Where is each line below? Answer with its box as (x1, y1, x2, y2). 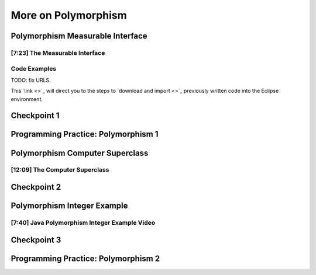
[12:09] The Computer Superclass (11, 166, 109, 174)
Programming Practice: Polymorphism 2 (11, 253, 160, 263)
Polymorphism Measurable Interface (11, 31, 147, 41)
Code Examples (11, 64, 57, 72)
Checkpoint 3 (11, 235, 61, 245)
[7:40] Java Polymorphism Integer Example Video (11, 219, 156, 227)
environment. (11, 95, 43, 102)
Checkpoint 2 (11, 182, 61, 192)
